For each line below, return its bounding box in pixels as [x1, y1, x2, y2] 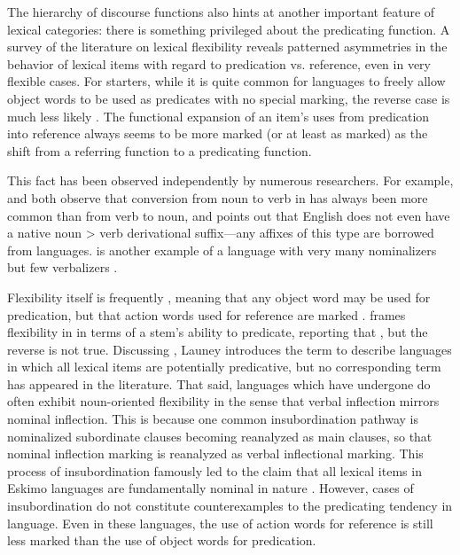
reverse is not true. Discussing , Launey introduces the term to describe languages [7, 340, 452, 358]
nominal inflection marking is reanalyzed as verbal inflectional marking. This [7, 444, 424, 463]
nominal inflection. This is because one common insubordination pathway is [7, 410, 419, 428]
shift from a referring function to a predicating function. [7, 141, 312, 160]
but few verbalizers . [7, 258, 118, 277]
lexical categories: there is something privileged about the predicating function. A [7, 20, 450, 38]
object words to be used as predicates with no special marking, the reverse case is [7, 89, 450, 107]
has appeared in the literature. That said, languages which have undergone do [7, 374, 431, 393]
